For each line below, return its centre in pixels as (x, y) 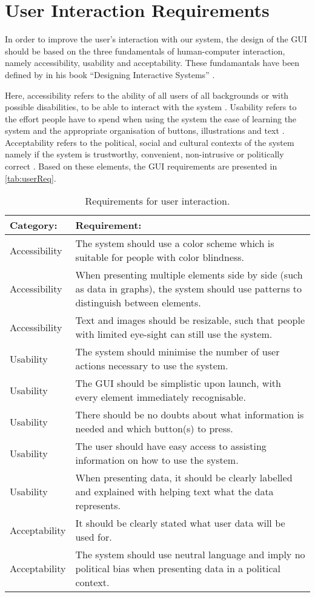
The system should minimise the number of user (177, 352)
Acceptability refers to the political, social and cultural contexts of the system (150, 142)
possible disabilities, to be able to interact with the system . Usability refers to (151, 107)
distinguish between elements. (138, 303)
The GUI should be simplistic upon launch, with (178, 383)
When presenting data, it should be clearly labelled (184, 478)
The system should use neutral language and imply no (190, 555)
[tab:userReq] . (31, 178)
